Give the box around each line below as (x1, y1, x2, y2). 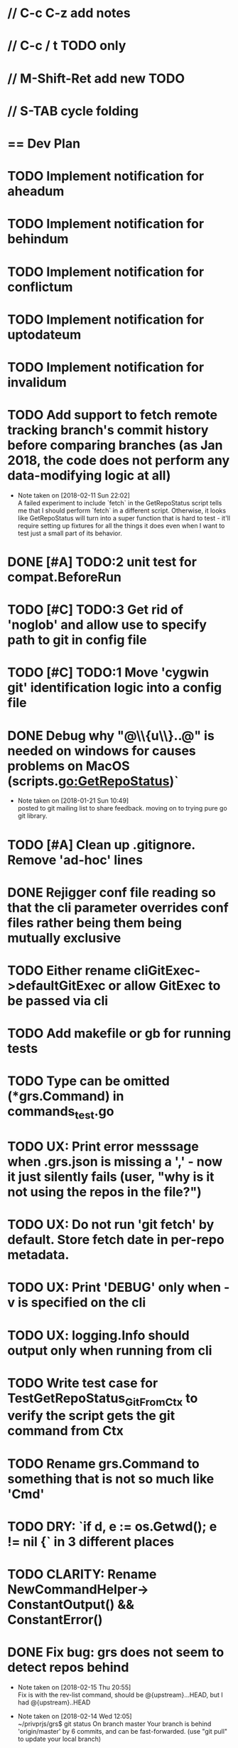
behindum (7, 231, 69, 247)
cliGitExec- (134, 962, 201, 978)
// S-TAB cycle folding (7, 103, 139, 119)
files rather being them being (7, 915, 183, 931)
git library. (17, 811, 48, 821)
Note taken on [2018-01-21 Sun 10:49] (17, 796, 129, 805)
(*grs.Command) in (7, 1089, 124, 1104)
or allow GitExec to (108, 977, 221, 994)
